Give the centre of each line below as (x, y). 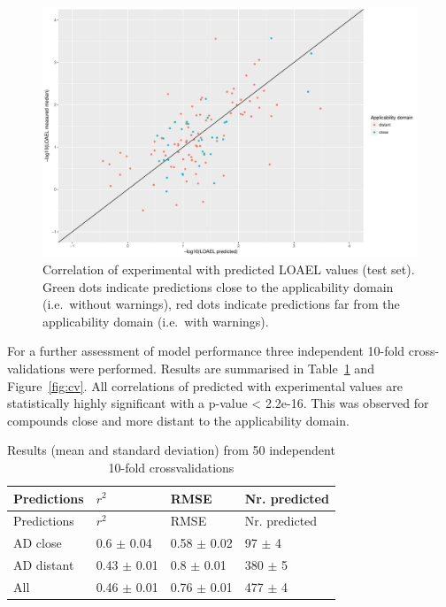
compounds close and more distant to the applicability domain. (178, 420)
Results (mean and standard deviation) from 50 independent (171, 450)
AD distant (44, 565)
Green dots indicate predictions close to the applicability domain (218, 286)
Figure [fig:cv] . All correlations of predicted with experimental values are (205, 385)
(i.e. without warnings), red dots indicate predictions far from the (221, 304)
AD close (38, 543)
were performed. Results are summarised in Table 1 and (222, 368)
